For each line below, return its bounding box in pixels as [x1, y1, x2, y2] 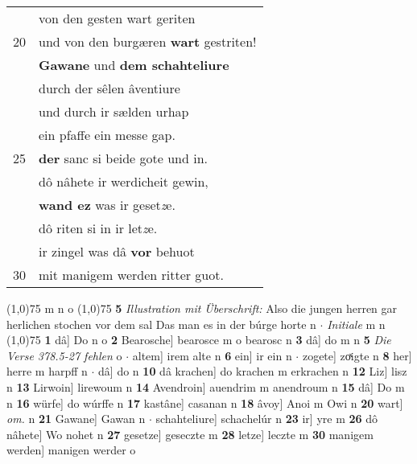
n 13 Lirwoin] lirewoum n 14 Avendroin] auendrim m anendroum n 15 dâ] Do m [6, 378, 405, 395]
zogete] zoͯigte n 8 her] [302, 347, 412, 363]
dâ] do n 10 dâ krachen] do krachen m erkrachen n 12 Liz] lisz [98, 363, 407, 380]
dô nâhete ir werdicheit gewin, [39, 172, 208, 191]
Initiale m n [327, 315, 386, 332]
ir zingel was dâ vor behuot [39, 242, 195, 261]
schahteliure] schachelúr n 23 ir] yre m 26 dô [155, 410, 378, 427]
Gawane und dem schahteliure [39, 55, 229, 74]
